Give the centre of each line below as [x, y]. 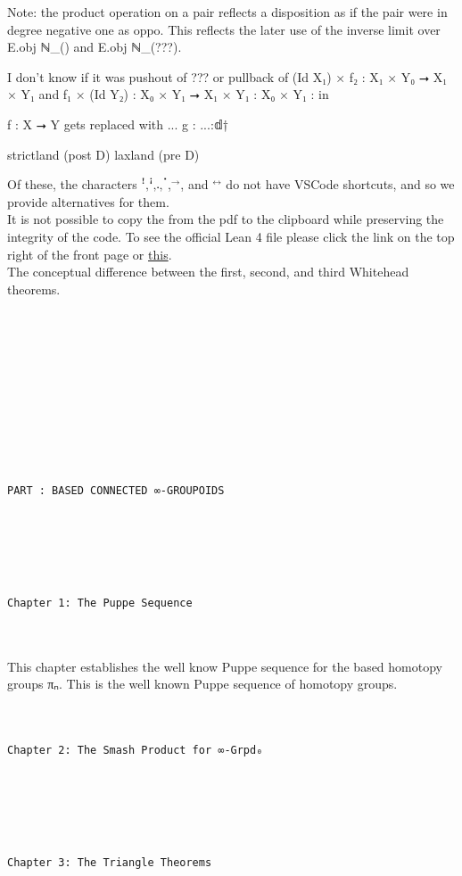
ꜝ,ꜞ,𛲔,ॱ [154, 186]
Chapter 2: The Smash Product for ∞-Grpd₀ [135, 750]
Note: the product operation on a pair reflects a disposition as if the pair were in [227, 12]
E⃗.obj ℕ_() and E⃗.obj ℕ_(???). [95, 47]
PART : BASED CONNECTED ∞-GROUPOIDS [116, 490]
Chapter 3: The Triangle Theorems [110, 862]
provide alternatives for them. [88, 201]
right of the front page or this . [90, 254]
